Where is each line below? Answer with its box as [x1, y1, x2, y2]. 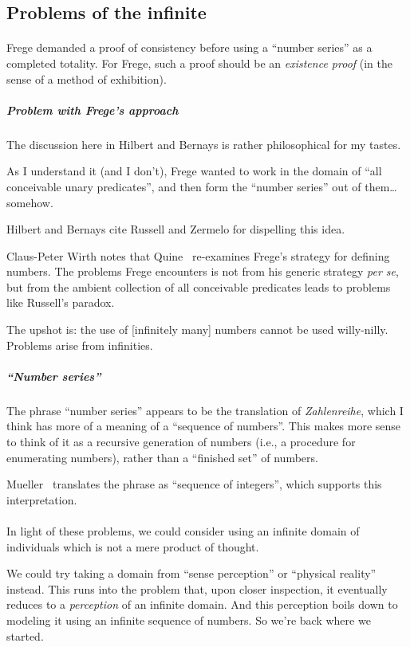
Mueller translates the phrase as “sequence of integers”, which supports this [6, 476, 382, 492]
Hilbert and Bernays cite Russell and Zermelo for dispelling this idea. [6, 221, 345, 237]
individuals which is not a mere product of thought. [6, 538, 259, 555]
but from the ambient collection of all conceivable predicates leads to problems [6, 278, 391, 295]
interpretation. [6, 491, 77, 508]
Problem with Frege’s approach [6, 101, 179, 118]
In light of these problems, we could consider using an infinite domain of [6, 522, 360, 539]
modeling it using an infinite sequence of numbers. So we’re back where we [6, 611, 371, 628]
